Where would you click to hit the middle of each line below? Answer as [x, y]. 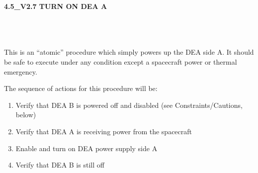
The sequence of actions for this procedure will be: [81, 88]
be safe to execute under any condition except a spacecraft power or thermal [121, 61]
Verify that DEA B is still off [60, 165]
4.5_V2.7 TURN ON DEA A [56, 6]
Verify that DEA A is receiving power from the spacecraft [104, 131]
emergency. [21, 71]
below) [26, 115]
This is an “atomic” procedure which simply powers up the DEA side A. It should [129, 52]
